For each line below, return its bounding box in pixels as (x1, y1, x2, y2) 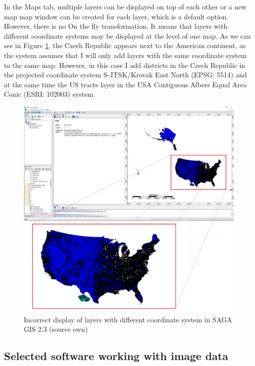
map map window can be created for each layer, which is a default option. (4, 11, 229, 21)
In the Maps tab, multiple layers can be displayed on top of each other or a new (4, 1, 247, 11)
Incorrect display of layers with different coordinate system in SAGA (24, 314, 232, 324)
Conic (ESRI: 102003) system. (4, 89, 96, 99)
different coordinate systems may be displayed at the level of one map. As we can (4, 30, 251, 41)
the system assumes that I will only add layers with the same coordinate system (4, 50, 247, 60)
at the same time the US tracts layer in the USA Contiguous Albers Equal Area (4, 79, 247, 89)
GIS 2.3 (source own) (24, 324, 88, 334)
